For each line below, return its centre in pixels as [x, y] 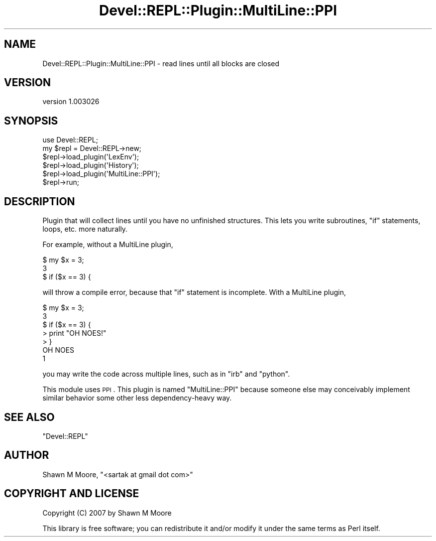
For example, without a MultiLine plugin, [108, 245]
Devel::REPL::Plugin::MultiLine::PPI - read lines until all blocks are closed [161, 63]
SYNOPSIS [31, 121]
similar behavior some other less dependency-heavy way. [137, 398]
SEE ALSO [29, 417]
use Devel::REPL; [70, 140]
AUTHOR [27, 455]
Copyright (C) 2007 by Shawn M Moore [107, 513]
